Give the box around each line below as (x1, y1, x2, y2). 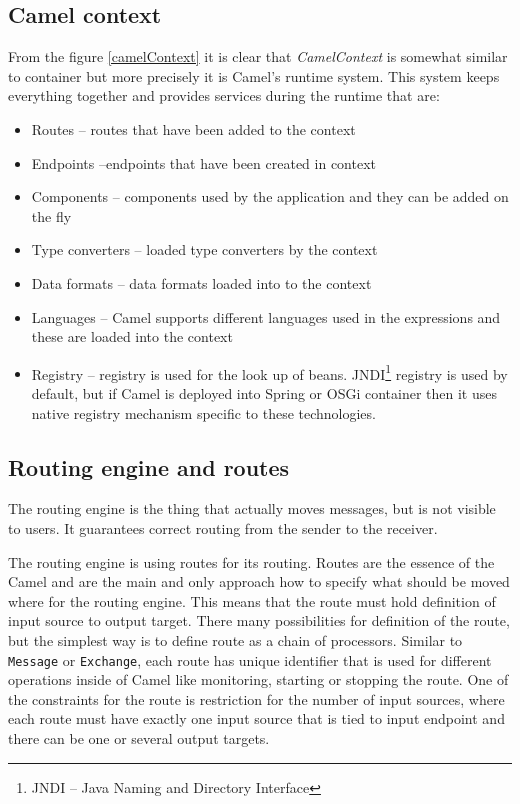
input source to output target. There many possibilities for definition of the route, (8, 610, 510, 631)
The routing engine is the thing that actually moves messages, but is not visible (8, 498, 496, 519)
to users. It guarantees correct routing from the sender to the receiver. (8, 517, 438, 538)
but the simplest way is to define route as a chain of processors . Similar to (8, 629, 463, 650)
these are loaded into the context (31, 326, 233, 347)
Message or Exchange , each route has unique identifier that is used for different (8, 649, 492, 670)
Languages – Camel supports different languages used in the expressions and (31, 306, 501, 327)
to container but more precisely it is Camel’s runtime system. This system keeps (8, 65, 500, 86)
